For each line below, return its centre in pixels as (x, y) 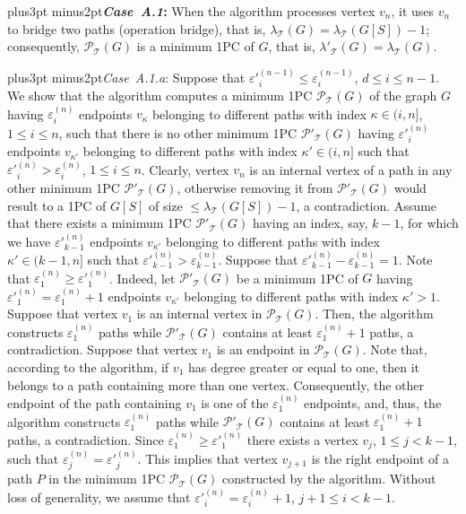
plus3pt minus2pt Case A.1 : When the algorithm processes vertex (191, 11)
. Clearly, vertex (185, 169)
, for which (429, 223)
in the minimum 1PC (107, 479)
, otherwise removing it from (255, 187)
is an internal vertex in (199, 314)
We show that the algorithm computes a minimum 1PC (160, 96)
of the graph (403, 96)
